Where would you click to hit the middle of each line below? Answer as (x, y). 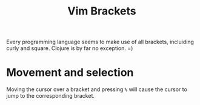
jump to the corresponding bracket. (51, 96)
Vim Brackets (102, 11)
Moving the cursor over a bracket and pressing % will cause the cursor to (97, 89)
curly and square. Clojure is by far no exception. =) (70, 48)
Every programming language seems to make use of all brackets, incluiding (100, 42)
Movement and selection (70, 73)
